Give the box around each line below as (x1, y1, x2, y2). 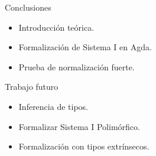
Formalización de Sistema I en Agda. (18, 41, 152, 53)
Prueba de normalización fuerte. (18, 60, 135, 73)
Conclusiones (5, 1, 51, 13)
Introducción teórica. (18, 21, 95, 33)
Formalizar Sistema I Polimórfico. (18, 120, 140, 132)
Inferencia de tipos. (18, 100, 88, 112)
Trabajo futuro (5, 80, 58, 93)
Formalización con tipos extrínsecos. (18, 140, 149, 152)
